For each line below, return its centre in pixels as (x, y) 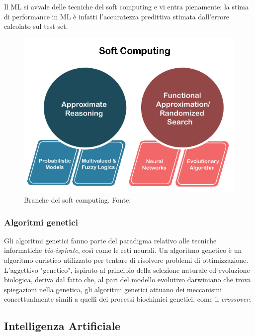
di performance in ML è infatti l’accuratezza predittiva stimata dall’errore (117, 16)
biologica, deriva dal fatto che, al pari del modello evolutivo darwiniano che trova (127, 280)
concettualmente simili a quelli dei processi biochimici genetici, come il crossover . (128, 299)
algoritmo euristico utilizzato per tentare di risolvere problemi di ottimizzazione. (126, 260)
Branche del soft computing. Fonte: (78, 200)
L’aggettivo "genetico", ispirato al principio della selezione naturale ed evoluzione (127, 270)
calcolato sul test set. (36, 26)
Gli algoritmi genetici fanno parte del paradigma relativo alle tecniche (110, 240)
